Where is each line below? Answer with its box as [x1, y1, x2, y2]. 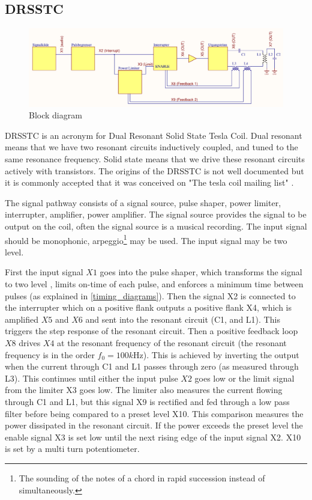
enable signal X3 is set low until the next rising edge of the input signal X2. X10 [5, 430, 301, 443]
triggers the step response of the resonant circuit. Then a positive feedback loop [5, 325, 298, 337]
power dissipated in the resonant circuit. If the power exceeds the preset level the [5, 419, 303, 431]
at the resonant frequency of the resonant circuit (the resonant [57, 336, 287, 349]
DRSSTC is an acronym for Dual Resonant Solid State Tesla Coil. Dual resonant [5, 129, 302, 141]
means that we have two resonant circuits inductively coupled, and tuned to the [5, 141, 298, 153]
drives [19, 336, 41, 349]
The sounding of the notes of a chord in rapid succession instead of [19, 471, 265, 484]
